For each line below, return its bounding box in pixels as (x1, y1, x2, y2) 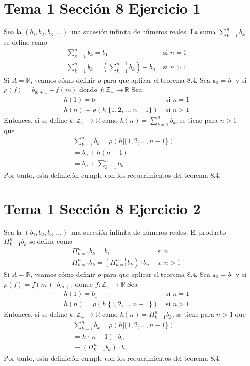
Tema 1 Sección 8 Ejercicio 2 (4, 198, 201, 218)
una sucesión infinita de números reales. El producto (70, 226, 226, 237)
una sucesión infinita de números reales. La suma (70, 26, 216, 37)
